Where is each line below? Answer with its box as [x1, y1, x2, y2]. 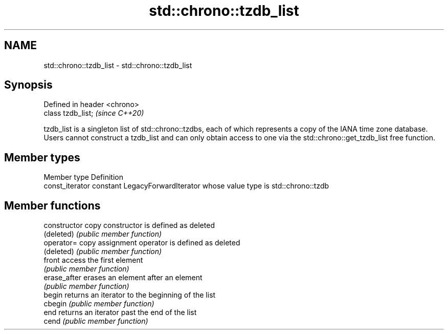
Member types [4, 151, 80, 164]
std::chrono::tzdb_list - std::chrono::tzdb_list [43, 60, 192, 70]
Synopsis [4, 78, 53, 92]
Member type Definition [43, 173, 123, 182]
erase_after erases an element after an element [43, 273, 203, 282]
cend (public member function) [43, 317, 148, 326]
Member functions [4, 199, 101, 212]
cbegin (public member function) [43, 299, 154, 308]
